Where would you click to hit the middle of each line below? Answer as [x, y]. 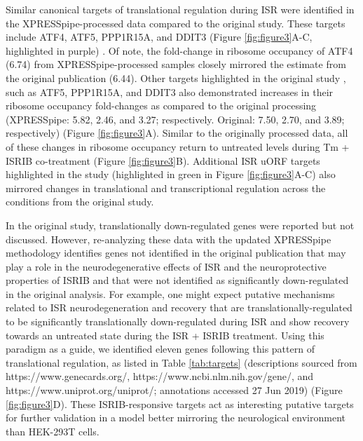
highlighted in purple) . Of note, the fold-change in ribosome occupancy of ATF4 [179, 50]
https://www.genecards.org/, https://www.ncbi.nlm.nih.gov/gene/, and [160, 376]
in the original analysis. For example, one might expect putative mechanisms [170, 293]
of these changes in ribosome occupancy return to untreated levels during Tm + [178, 146]
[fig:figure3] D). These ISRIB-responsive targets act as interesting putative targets [180, 403]
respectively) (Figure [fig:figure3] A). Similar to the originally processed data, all [177, 133]
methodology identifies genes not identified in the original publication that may [176, 253]
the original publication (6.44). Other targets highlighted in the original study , [176, 77]
